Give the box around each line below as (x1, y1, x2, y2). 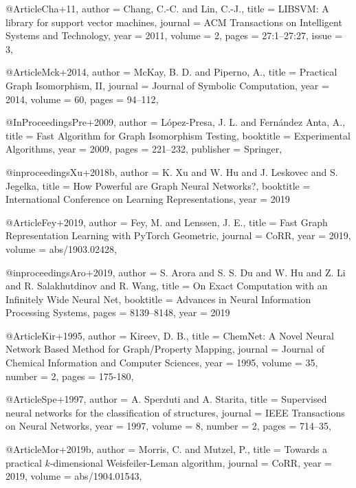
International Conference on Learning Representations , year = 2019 (5, 192, 290, 206)
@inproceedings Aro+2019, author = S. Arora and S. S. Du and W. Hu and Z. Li (5, 265, 346, 279)
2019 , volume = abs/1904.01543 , (5, 469, 142, 483)
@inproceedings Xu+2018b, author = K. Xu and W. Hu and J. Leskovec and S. (5, 164, 338, 179)
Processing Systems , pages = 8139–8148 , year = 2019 (5, 305, 230, 320)
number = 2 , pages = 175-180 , (5, 368, 134, 383)
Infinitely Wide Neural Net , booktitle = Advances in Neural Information (5, 291, 311, 306)
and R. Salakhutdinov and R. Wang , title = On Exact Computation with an (5, 278, 328, 293)
